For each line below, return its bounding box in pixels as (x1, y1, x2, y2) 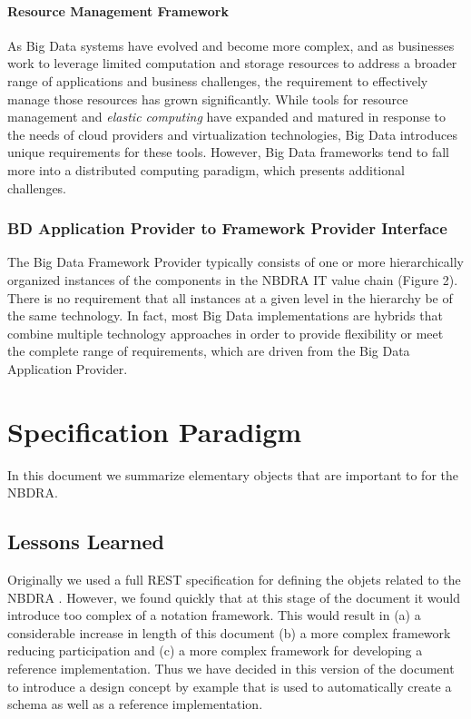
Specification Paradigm (7, 412, 302, 449)
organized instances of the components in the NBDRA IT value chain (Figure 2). (7, 270, 458, 289)
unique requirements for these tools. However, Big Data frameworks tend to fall (7, 143, 450, 162)
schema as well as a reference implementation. (7, 694, 263, 714)
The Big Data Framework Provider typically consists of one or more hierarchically (7, 252, 464, 271)
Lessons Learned (7, 527, 164, 556)
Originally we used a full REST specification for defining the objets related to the (7, 570, 461, 589)
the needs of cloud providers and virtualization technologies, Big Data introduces (7, 124, 457, 143)
